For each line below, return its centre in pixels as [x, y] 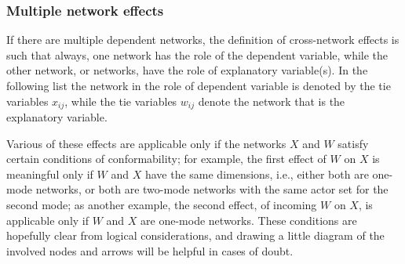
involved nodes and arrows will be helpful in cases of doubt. [150, 250]
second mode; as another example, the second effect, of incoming [162, 205]
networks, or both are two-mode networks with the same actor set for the [212, 189]
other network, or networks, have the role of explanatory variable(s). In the [187, 70]
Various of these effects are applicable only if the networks [146, 143]
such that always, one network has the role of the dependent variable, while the [197, 54]
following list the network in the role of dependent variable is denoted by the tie [199, 85]
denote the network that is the [272, 101]
